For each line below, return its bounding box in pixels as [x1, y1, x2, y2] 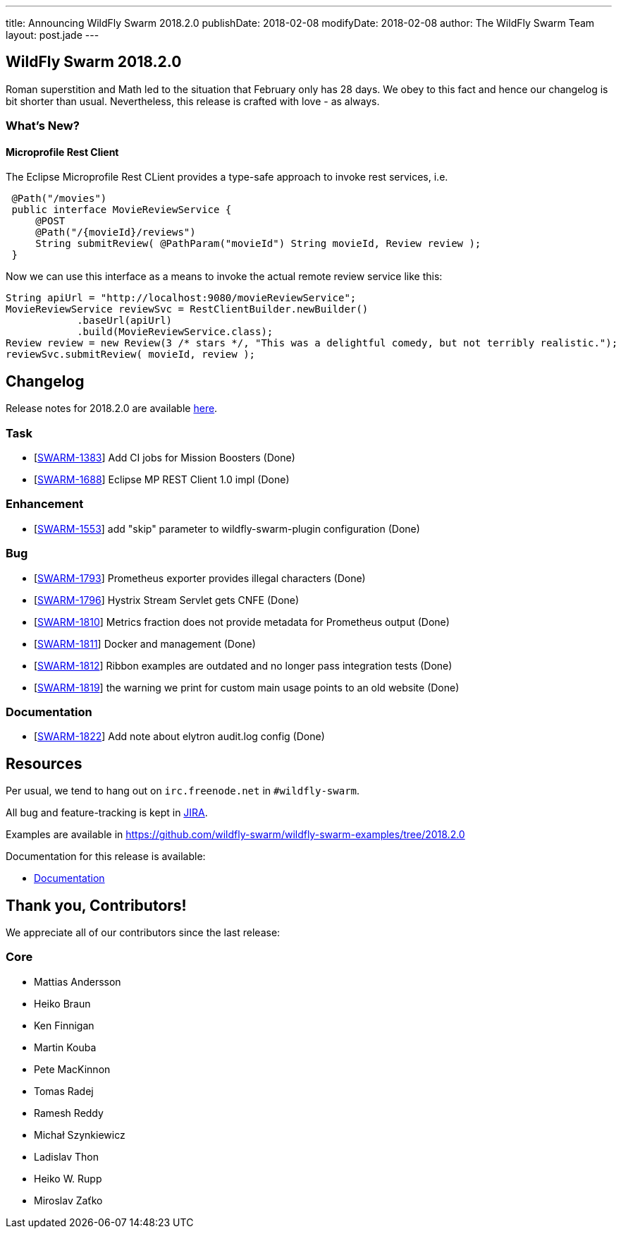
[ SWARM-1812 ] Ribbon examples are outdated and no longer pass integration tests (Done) [34, 659, 453, 672]
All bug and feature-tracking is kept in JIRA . [6, 806, 208, 819]
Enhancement [6, 497, 84, 512]
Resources [6, 754, 82, 773]
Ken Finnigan [34, 1019, 94, 1032]
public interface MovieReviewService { [11, 204, 232, 216]
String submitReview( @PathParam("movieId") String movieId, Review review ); [35, 238, 481, 250]
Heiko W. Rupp [34, 1172, 102, 1185]
